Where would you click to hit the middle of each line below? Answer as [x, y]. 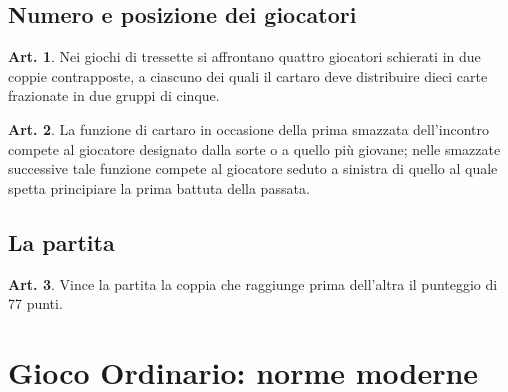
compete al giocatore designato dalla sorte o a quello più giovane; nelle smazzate [254, 148]
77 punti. [35, 303]
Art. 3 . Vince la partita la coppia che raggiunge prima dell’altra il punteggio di [253, 283]
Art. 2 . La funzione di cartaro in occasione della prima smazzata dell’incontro [248, 128]
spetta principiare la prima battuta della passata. [159, 187]
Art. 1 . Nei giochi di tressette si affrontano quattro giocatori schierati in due [244, 56]
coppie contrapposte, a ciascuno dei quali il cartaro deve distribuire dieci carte [248, 75]
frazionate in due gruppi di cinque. [114, 95]
